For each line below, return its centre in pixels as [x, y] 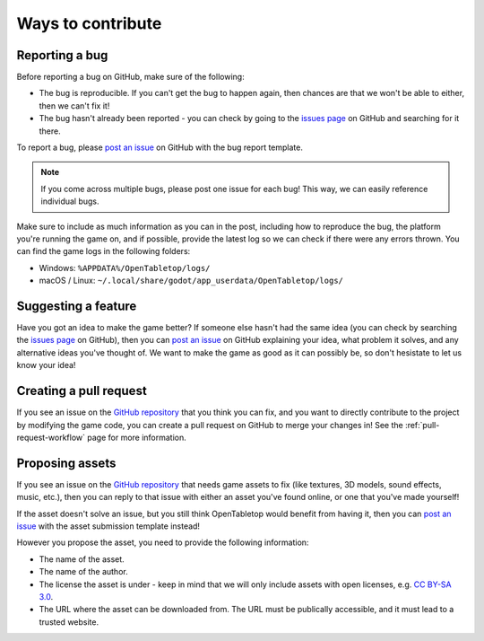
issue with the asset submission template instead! [108, 526]
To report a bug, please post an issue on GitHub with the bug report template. [160, 147]
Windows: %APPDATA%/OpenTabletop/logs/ [125, 268]
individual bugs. [70, 201]
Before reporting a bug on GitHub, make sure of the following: [131, 77]
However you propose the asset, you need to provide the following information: [163, 542]
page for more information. [137, 437]
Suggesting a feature [77, 306]
